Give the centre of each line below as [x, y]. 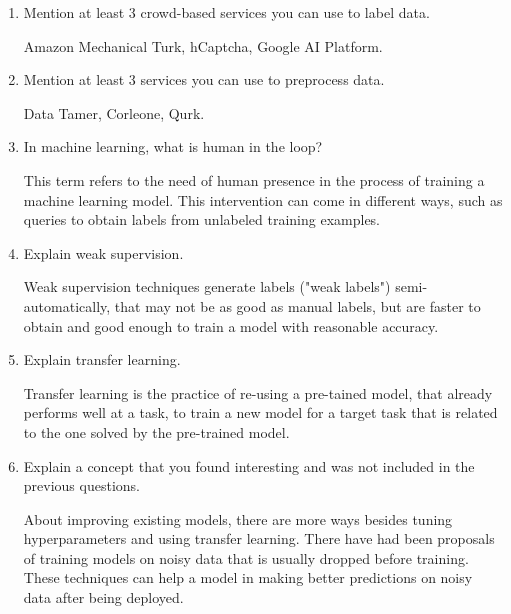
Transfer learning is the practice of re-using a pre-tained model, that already [258, 392]
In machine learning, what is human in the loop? [173, 146]
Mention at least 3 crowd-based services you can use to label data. [226, 12]
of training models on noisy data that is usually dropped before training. [246, 557]
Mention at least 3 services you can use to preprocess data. [204, 79]
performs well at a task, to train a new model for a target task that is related [260, 412]
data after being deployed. [103, 597]
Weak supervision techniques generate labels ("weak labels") [207, 286]
